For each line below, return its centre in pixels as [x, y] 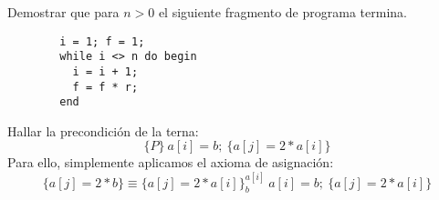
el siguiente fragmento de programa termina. [282, 12]
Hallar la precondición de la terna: [103, 130]
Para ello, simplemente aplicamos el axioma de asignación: [171, 162]
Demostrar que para [63, 12]
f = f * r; [105, 87]
